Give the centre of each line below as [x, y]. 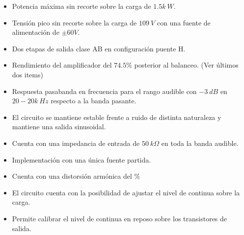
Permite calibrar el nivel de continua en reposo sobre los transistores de [120, 218]
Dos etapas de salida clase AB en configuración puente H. [99, 48]
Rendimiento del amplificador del [62, 65]
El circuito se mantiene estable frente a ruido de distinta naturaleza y [117, 117]
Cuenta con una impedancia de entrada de [76, 143]
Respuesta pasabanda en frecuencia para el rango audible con [104, 91]
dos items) [27, 74]
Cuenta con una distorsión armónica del [72, 176]
